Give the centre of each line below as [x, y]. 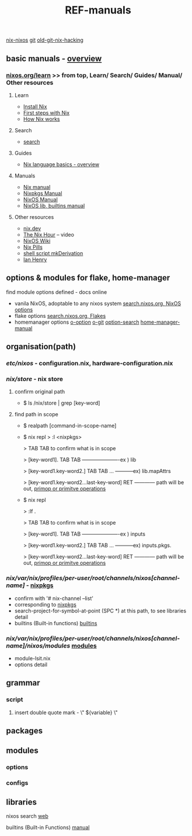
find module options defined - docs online [57, 292]
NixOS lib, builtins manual [54, 205]
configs [17, 783]
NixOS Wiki [37, 241]
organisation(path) [41, 347]
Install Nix [35, 107]
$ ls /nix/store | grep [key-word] [62, 403]
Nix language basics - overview [61, 164]
